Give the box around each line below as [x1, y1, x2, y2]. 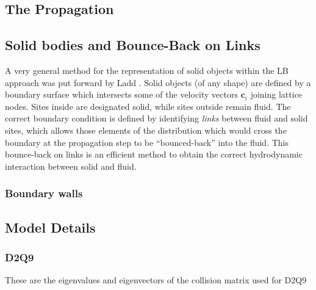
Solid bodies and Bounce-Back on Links [5, 35, 260, 54]
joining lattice [250, 88, 303, 101]
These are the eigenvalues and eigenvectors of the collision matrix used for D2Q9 [5, 274, 307, 286]
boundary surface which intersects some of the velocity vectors [5, 88, 239, 101]
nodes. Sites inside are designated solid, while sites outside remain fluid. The [5, 100, 291, 112]
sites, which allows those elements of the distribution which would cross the [5, 123, 287, 136]
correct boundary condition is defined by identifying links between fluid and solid [5, 112, 308, 125]
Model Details [5, 217, 96, 236]
